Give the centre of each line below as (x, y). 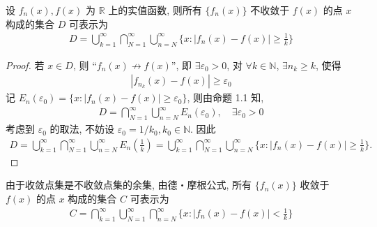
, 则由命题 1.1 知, (225, 97)
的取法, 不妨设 (82, 129)
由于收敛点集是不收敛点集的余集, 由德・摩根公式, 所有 (129, 185)
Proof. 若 (25, 65)
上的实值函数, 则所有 (155, 10)
